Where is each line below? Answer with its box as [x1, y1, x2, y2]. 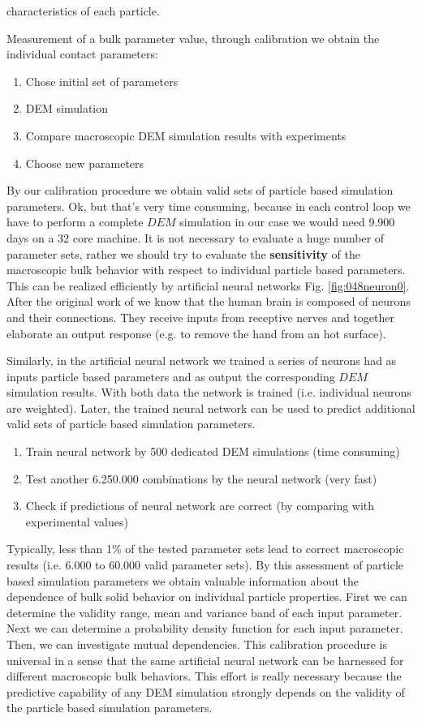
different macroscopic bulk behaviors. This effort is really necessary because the [6, 667, 402, 685]
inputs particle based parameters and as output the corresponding [6, 367, 335, 384]
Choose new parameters [25, 154, 144, 171]
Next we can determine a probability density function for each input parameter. [6, 620, 403, 637]
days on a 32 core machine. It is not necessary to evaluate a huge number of [6, 229, 385, 246]
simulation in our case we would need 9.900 [179, 213, 395, 230]
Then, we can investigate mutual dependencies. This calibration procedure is [6, 636, 388, 652]
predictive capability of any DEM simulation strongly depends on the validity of [6, 683, 405, 700]
